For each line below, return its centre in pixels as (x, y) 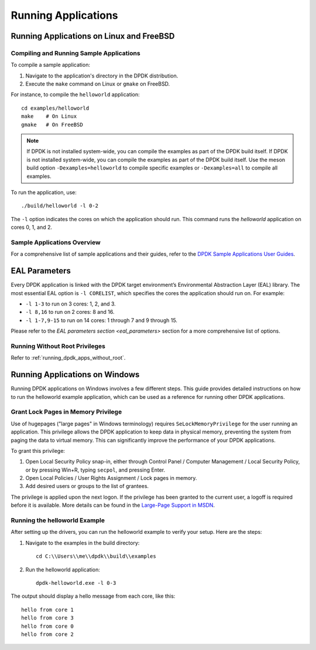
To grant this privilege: (38, 451)
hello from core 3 (48, 618)
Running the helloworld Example (58, 520)
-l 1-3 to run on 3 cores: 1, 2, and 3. (71, 304)
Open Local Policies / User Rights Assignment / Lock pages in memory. (111, 478)
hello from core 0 (48, 626)
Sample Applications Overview (56, 242)
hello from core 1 (48, 610)
